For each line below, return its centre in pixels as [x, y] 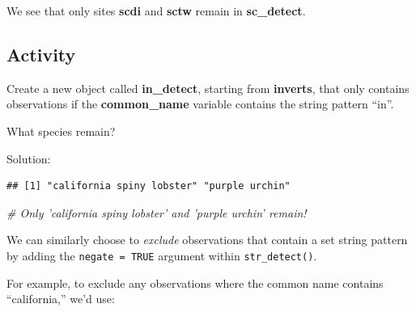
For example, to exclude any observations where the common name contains [195, 282]
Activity [41, 54]
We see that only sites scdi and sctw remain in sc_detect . [156, 11]
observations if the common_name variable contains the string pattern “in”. [200, 104]
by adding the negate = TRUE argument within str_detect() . [162, 255]
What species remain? [61, 131]
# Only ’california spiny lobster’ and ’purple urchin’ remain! [157, 212]
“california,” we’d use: [61, 299]
